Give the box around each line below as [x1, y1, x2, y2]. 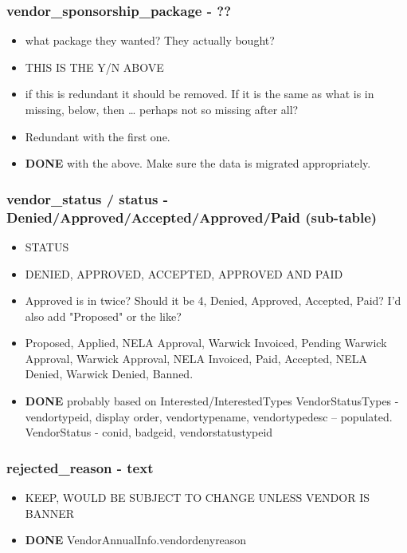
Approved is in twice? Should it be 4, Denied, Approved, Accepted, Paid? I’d [25, 292, 401, 309]
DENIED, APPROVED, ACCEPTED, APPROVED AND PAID [25, 265, 343, 282]
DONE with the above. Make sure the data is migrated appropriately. [25, 155, 371, 172]
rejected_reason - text [6, 457, 154, 477]
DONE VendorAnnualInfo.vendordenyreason [25, 531, 247, 548]
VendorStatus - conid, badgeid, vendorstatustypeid [25, 424, 273, 440]
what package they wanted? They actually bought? [25, 32, 275, 49]
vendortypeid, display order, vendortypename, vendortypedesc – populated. [25, 408, 393, 425]
